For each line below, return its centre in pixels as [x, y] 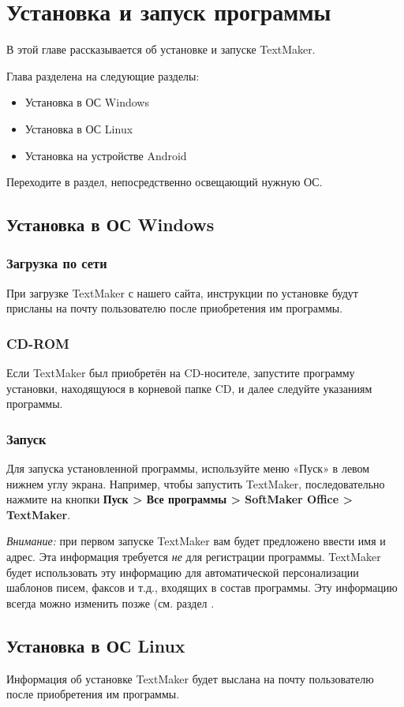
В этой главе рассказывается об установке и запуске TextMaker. [161, 49]
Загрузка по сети [57, 263]
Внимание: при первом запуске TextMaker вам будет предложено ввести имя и [196, 541]
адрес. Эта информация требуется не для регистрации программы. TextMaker [194, 557]
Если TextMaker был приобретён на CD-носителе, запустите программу [181, 373]
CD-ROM [38, 343]
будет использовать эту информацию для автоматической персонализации [183, 572]
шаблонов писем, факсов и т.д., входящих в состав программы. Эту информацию [202, 587]
